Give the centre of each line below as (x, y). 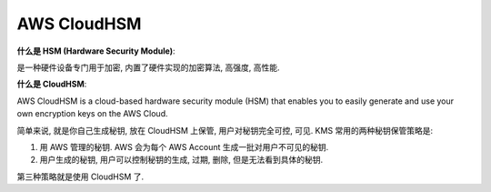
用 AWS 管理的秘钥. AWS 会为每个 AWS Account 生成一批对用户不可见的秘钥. (184, 147)
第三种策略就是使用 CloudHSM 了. (80, 177)
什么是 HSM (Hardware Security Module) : (96, 51)
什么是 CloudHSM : (52, 84)
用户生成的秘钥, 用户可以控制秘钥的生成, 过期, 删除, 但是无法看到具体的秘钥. (181, 160)
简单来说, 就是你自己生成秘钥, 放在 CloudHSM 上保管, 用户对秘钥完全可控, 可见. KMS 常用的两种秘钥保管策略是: (225, 130)
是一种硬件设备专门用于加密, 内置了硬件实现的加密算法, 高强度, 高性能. (148, 67)
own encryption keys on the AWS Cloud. (92, 114)
